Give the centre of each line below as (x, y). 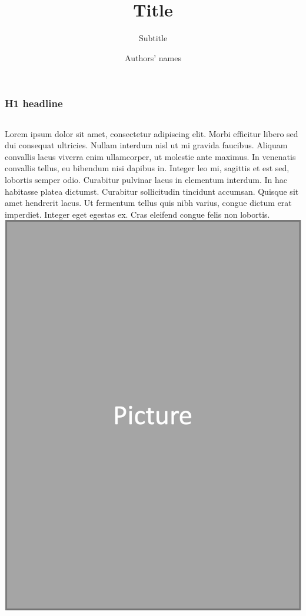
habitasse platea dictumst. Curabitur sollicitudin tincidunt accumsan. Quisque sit (152, 191)
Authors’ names (153, 57)
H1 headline (34, 103)
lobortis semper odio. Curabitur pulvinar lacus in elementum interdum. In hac (146, 179)
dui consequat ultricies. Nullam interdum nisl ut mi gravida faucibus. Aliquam (146, 145)
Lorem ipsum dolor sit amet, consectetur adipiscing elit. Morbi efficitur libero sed (152, 133)
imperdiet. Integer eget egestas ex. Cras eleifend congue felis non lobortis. (137, 214)
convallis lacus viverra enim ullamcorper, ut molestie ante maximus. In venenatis (150, 156)
